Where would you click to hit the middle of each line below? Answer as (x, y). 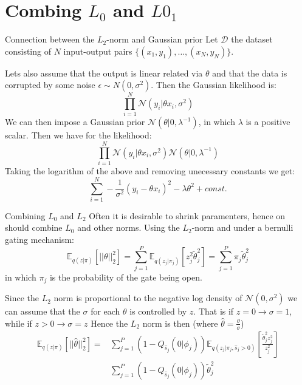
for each (105, 311)
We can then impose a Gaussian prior (75, 122)
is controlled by (158, 311)
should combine (34, 227)
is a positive (268, 122)
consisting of (28, 51)
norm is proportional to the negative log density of (148, 298)
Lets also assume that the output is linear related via (104, 73)
